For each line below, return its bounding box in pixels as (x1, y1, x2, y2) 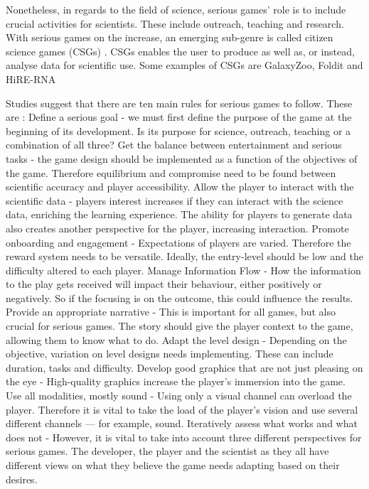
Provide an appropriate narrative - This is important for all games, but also (6, 304, 336, 319)
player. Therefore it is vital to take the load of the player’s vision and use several (6, 402, 358, 417)
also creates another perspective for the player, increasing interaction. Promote (6, 220, 349, 235)
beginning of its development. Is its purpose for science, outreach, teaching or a (6, 123, 351, 138)
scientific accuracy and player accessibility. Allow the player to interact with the (6, 179, 354, 194)
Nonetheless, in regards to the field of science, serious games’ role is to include (6, 2, 346, 16)
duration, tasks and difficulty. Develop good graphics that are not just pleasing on (6, 360, 363, 375)
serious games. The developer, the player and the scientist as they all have (6, 444, 329, 458)
